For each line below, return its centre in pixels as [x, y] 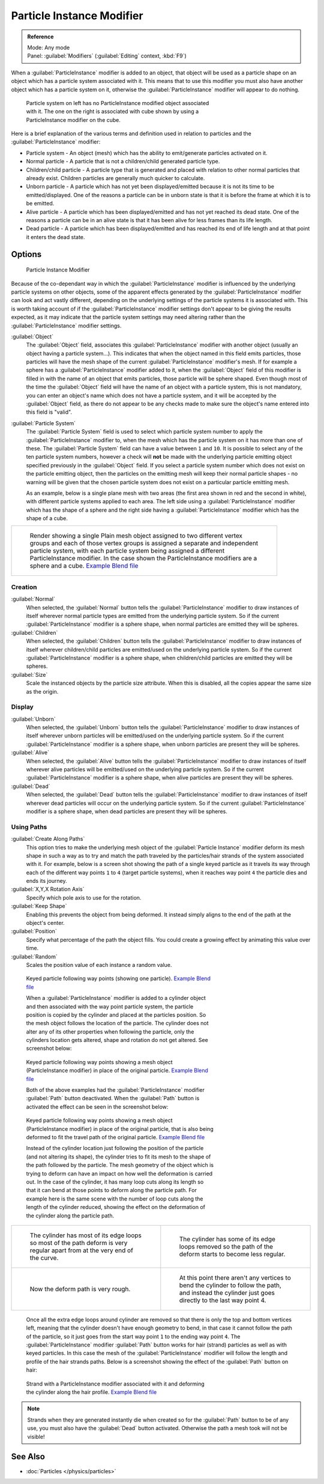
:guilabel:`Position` [34, 931]
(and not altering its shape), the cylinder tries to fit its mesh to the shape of [118, 1157]
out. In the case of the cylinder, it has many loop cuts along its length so [115, 1182]
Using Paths [29, 827]
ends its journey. [46, 881]
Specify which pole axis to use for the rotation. [84, 897]
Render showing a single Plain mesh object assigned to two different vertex [136, 536]
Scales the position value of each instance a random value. [99, 965]
